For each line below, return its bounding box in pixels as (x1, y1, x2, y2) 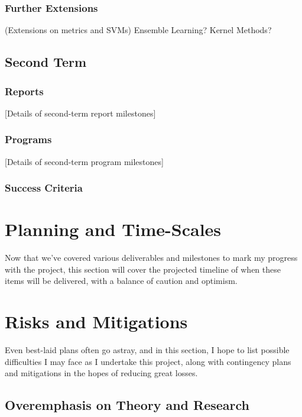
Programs (5, 132, 52, 147)
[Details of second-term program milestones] (5, 155, 164, 167)
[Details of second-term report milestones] (5, 106, 156, 119)
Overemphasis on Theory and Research (5, 396, 250, 414)
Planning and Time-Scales (5, 217, 222, 241)
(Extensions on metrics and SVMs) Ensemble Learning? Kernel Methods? (5, 24, 272, 36)
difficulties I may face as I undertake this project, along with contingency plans (5, 355, 291, 367)
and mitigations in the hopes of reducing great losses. (5, 367, 198, 379)
